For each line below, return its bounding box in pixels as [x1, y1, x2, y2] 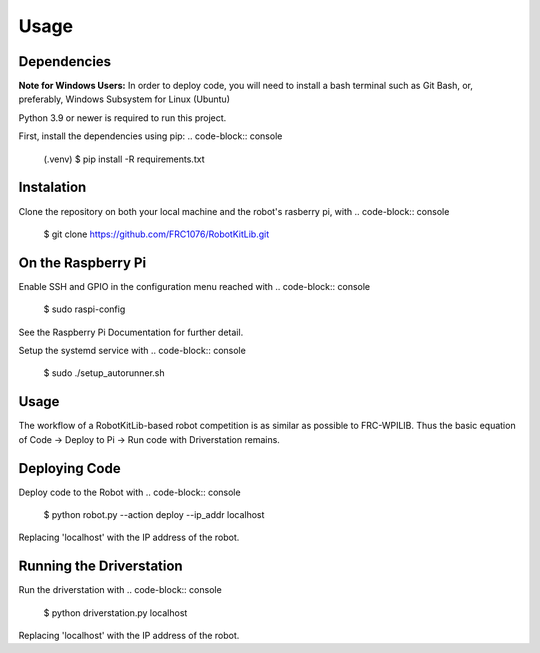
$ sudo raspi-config [43, 303, 126, 315]
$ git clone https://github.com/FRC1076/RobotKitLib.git [43, 228, 270, 240]
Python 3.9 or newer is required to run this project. [18, 111, 227, 124]
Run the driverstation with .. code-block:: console [18, 584, 222, 596]
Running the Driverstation [18, 558, 184, 575]
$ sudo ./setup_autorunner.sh [43, 367, 165, 379]
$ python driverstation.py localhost [43, 606, 188, 619]
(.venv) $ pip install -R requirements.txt [43, 153, 205, 165]
